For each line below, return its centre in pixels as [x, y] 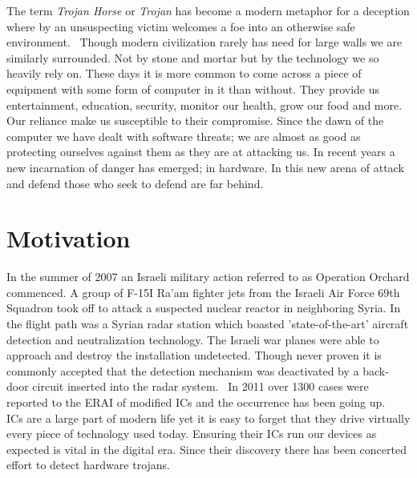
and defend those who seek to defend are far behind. [135, 183]
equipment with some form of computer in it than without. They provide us [193, 88]
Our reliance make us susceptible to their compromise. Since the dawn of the [195, 121]
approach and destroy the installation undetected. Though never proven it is [194, 355]
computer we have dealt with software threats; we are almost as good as [184, 136]
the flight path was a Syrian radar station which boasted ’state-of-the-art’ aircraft [208, 324]
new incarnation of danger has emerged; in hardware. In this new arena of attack [205, 167]
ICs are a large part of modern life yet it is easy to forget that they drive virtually [208, 418]
